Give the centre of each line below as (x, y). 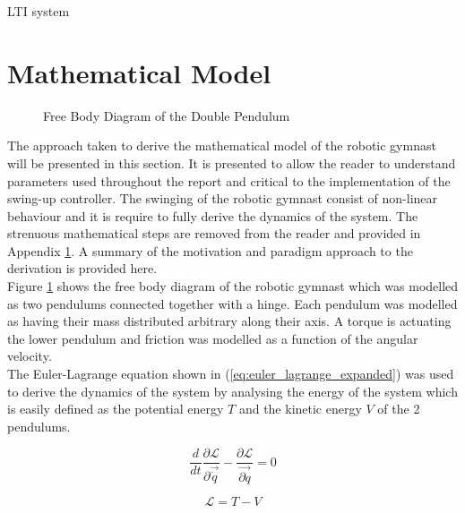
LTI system (39, 11)
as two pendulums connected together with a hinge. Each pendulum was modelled (232, 303)
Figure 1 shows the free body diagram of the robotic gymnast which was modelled (233, 286)
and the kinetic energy (300, 409)
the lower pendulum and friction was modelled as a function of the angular (213, 338)
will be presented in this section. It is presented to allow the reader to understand (232, 162)
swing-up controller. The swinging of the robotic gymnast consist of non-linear (223, 198)
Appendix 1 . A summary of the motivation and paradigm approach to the (210, 250)
